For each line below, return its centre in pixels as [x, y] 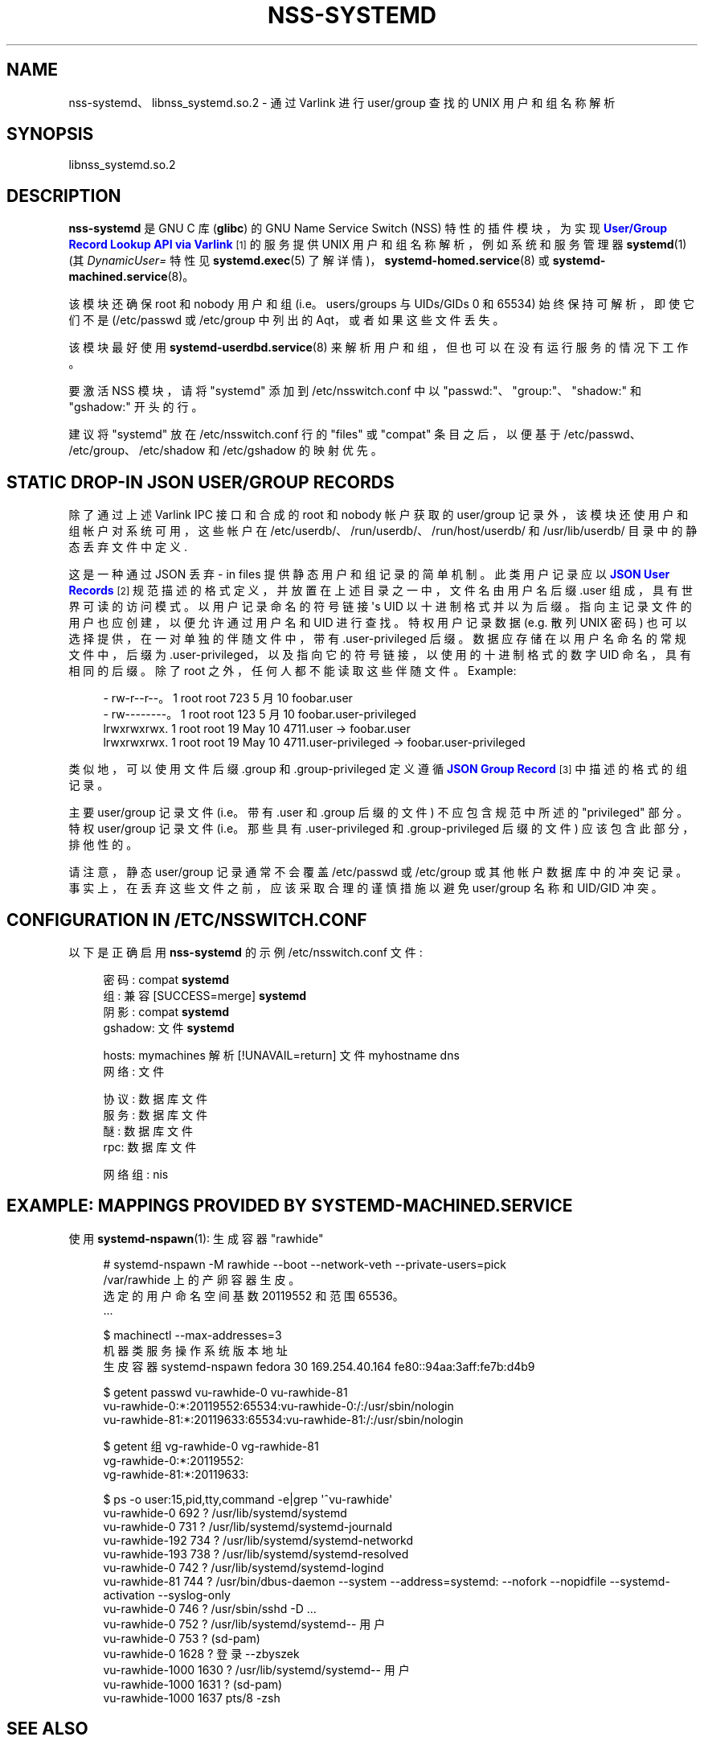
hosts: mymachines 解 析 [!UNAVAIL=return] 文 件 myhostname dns [281, 1055]
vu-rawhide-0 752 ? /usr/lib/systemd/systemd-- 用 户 [244, 1624]
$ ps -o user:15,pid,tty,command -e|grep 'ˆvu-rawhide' [248, 1499]
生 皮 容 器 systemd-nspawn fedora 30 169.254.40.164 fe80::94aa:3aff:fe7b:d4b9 [319, 1366]
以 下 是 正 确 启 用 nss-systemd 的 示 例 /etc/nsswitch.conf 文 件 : [246, 952]
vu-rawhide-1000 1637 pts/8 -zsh [192, 1698]
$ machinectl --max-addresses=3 [192, 1335]
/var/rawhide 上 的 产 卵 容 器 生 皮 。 [202, 1279]
